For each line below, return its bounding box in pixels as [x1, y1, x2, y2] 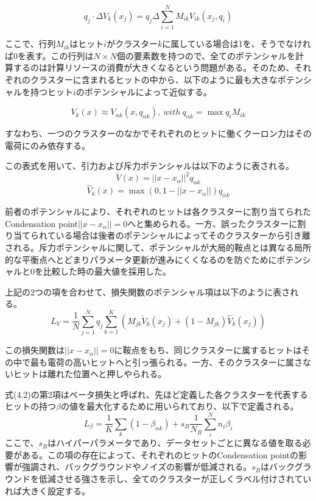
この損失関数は [5, 344, 65, 356]
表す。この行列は [26, 49, 94, 62]
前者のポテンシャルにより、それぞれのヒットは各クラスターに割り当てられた [5, 205, 311, 218]
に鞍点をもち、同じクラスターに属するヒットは [114, 344, 302, 356]
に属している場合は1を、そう [162, 37, 277, 50]
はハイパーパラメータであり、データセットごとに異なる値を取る [47, 436, 303, 449]
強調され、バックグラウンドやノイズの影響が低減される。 [21, 460, 252, 473]
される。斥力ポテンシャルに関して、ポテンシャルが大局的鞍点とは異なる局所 [5, 240, 311, 253]
